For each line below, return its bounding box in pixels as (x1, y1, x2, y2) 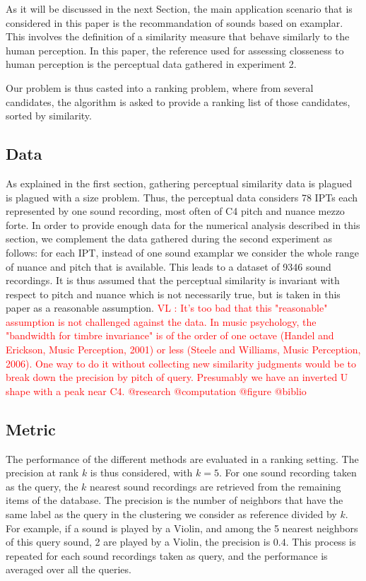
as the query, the (6, 479, 78, 493)
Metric (6, 418, 56, 440)
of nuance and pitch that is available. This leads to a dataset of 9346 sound (6, 259, 331, 274)
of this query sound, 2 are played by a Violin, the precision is (6, 534, 271, 549)
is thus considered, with (90, 465, 193, 480)
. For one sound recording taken (219, 465, 357, 480)
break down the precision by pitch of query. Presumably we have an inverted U (6, 370, 348, 385)
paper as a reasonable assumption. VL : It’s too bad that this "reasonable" (6, 300, 328, 315)
